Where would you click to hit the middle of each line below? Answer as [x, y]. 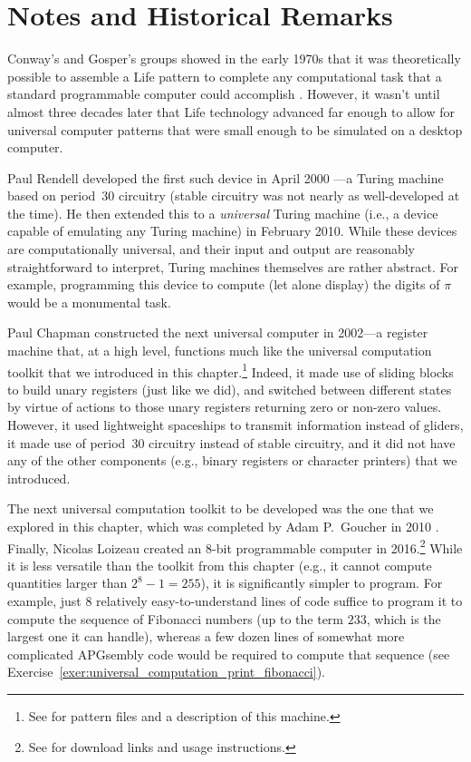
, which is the [404, 618]
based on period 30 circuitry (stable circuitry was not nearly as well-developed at [234, 195]
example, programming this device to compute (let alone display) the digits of [224, 284]
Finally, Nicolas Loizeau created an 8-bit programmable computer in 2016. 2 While [235, 546]
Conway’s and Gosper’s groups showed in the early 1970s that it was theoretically [234, 59]
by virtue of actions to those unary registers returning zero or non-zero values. [225, 407]
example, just [44, 601]
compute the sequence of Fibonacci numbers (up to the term [176, 618]
